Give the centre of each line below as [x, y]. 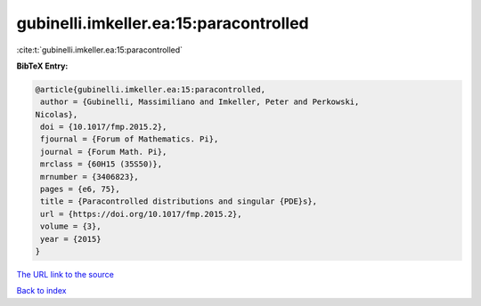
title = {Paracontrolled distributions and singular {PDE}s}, [179, 201]
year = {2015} [71, 239]
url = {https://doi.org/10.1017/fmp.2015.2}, [141, 214]
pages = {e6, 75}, [80, 189]
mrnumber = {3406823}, [90, 177]
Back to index [41, 291]
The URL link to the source [65, 274]
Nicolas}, [57, 114]
